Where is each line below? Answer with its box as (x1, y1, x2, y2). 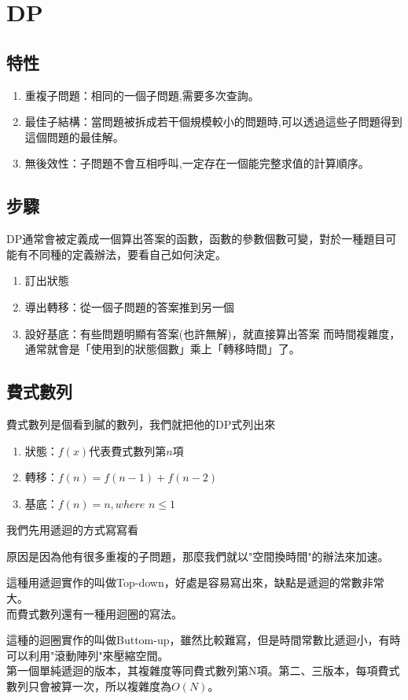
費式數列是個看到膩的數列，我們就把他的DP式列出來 (6, 415, 276, 432)
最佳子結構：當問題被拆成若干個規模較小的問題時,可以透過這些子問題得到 (24, 113, 402, 130)
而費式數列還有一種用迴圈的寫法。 (6, 605, 182, 621)
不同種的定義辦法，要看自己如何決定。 (28, 245, 226, 262)
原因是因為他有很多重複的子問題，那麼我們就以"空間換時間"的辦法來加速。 (6, 547, 389, 564)
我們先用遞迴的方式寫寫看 (6, 521, 138, 538)
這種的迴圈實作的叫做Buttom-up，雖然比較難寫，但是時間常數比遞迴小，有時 (6, 632, 401, 648)
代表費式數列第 (89, 442, 167, 459)
